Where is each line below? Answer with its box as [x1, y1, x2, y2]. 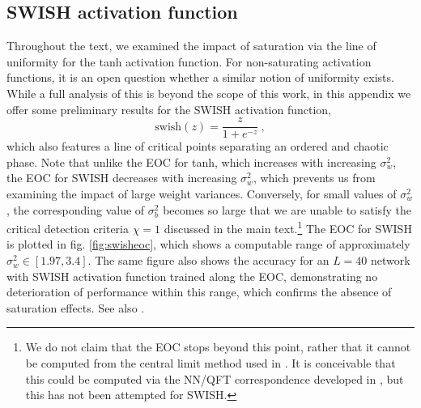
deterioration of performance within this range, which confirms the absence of [6, 283, 392, 300]
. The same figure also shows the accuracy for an [87, 252, 330, 269]
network [371, 252, 410, 269]
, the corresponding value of [6, 201, 145, 218]
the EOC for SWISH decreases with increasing [6, 169, 237, 186]
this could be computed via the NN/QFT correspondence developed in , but [25, 370, 404, 387]
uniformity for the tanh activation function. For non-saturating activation [6, 53, 372, 70]
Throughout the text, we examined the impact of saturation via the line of [6, 37, 376, 54]
